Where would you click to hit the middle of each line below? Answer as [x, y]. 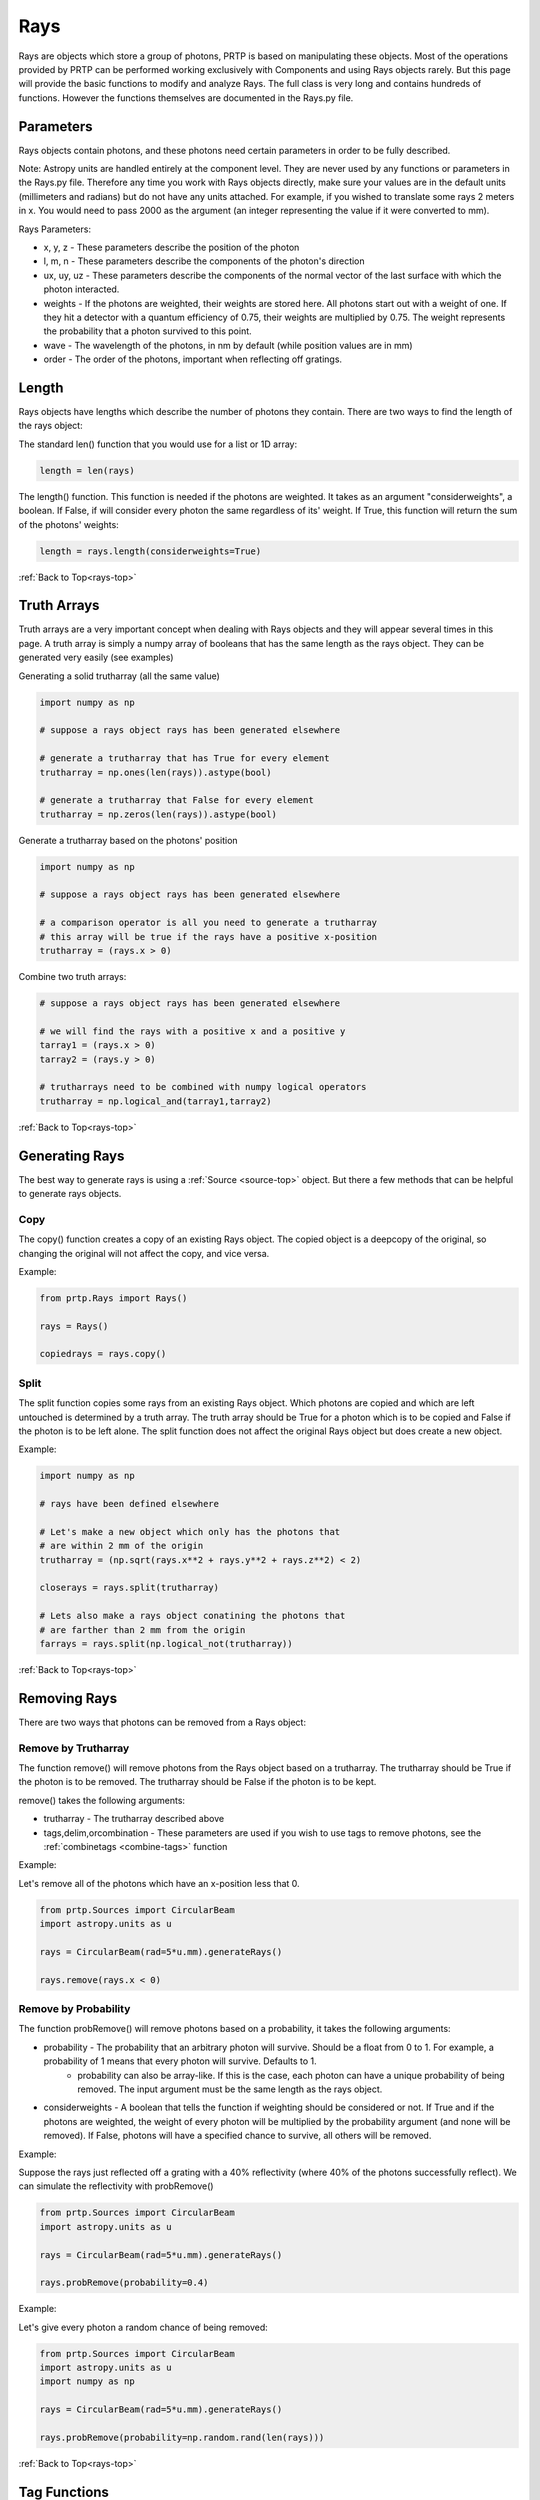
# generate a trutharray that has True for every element [184, 758]
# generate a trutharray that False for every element [176, 800]
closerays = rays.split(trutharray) [129, 1588]
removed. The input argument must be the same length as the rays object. [230, 2089]
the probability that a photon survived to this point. [147, 331]
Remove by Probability [74, 2009]
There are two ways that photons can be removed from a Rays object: [162, 1722]
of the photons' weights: [68, 524]
